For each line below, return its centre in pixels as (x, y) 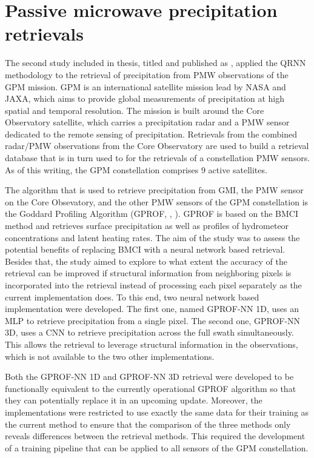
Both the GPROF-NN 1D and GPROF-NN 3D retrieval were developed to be (149, 377)
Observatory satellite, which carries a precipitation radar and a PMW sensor (147, 122)
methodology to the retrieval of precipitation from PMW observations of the (147, 74)
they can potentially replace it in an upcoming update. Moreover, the (134, 400)
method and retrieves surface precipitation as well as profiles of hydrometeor (147, 226)
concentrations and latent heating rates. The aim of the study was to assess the (152, 237)
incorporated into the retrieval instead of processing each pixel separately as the (153, 285)
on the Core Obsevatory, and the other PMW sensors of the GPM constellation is (157, 201)
